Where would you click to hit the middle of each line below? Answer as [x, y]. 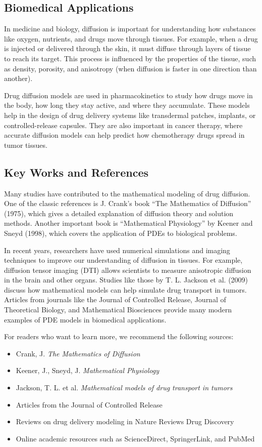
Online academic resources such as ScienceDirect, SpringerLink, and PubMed [135, 438]
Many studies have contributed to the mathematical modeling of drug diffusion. [127, 193]
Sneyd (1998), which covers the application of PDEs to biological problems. [121, 233]
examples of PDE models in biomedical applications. [85, 319]
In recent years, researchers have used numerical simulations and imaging [117, 250]
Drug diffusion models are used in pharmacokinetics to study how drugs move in [128, 95]
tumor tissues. [26, 145]
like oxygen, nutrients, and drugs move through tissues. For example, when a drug [131, 38]
